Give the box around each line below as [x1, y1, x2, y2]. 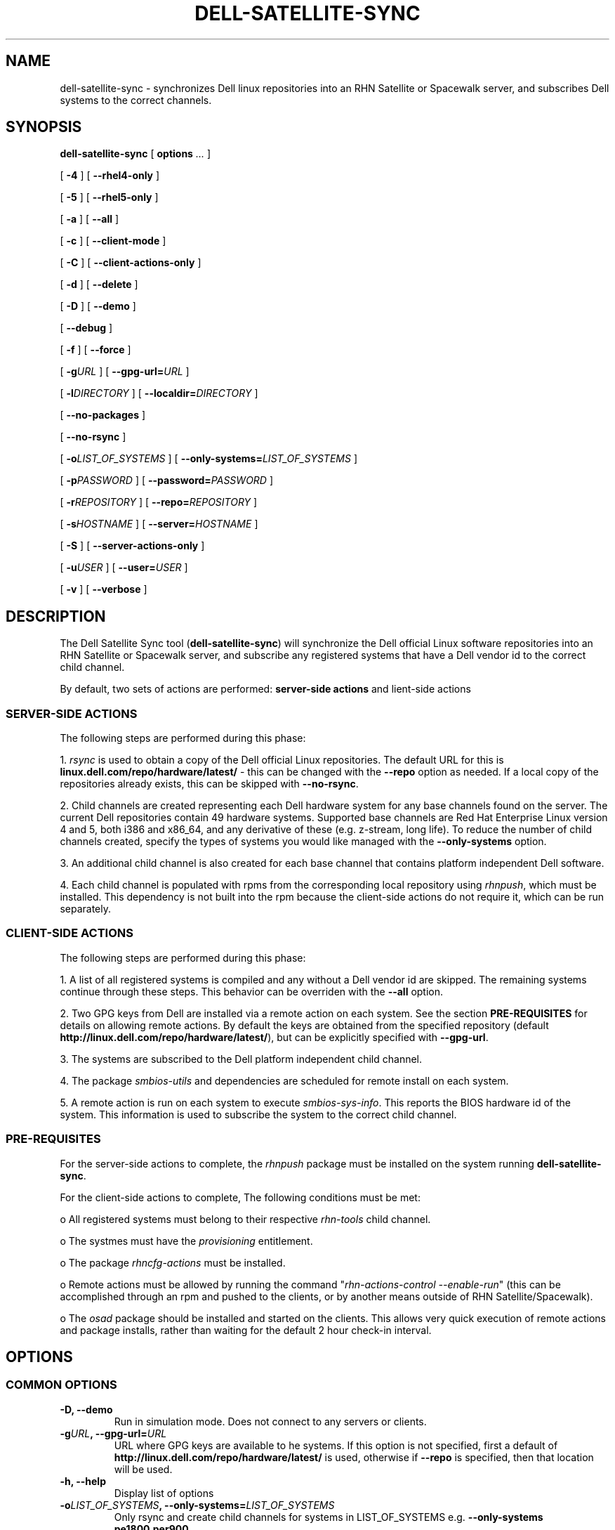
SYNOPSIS [6, 118, 82, 136]
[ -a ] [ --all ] [60, 213, 119, 225]
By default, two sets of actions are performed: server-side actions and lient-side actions [60, 683, 471, 695]
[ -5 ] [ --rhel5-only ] [60, 191, 159, 204]
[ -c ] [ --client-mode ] [60, 235, 166, 247]
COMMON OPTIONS [6, 1378, 117, 1392]
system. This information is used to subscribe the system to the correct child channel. [60, 1108, 457, 1120]
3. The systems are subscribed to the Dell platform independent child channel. [60, 1052, 423, 1065]
